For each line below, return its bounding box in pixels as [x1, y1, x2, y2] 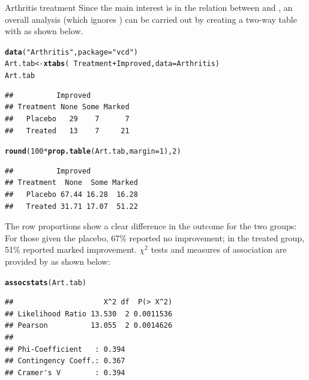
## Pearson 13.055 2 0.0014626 [5, 321, 173, 330]
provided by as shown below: [5, 255, 110, 267]
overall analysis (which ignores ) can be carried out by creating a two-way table [5, 13, 297, 25]
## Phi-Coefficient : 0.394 [5, 345, 125, 354]
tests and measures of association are [151, 243, 287, 256]
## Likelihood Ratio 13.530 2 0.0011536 [5, 309, 173, 318]
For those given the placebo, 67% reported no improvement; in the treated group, [5, 231, 305, 244]
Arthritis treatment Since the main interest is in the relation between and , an [5, 1, 293, 13]
